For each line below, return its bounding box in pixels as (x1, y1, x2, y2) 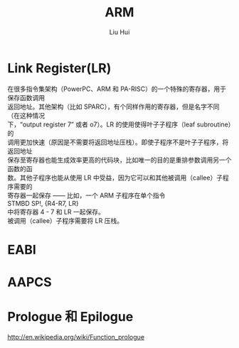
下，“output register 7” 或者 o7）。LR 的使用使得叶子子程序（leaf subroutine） (7, 120, 232, 129)
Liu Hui (109, 28, 130, 36)
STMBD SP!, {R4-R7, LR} (7, 199, 80, 207)
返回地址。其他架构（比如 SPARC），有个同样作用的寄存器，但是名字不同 (7, 102, 220, 111)
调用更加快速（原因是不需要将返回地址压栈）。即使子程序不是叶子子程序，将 (7, 138, 229, 146)
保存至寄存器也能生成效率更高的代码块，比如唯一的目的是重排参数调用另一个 (7, 156, 232, 164)
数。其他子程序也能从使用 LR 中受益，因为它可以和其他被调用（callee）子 (7, 173, 223, 182)
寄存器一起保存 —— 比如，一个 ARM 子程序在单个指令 (7, 191, 166, 200)
